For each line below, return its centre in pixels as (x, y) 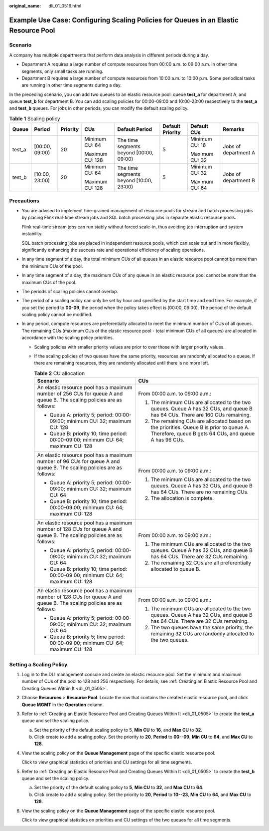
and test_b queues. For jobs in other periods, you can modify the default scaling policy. (99, 108)
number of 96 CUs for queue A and (78, 461)
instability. (32, 234)
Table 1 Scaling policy (35, 119)
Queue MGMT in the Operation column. (63, 705)
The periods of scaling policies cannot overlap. (70, 291)
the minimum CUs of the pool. (52, 266)
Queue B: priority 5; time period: (87, 637)
